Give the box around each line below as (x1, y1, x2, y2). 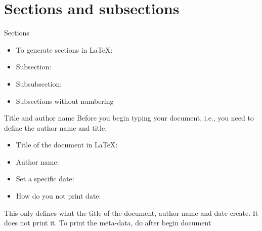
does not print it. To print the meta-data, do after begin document (4, 217, 211, 228)
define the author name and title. (4, 122, 107, 133)
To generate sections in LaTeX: (16, 44, 113, 55)
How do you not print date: (16, 190, 101, 201)
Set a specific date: (16, 173, 74, 184)
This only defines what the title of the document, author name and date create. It (4, 207, 258, 218)
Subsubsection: (16, 78, 62, 89)
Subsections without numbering (16, 95, 114, 106)
